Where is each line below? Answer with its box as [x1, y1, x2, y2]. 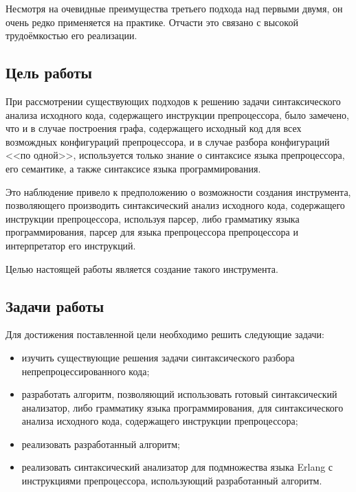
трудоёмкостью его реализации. [5, 28, 137, 43]
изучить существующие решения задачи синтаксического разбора [21, 350, 295, 364]
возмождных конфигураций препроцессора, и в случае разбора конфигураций [5, 134, 330, 148]
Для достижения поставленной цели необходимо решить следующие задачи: [5, 327, 324, 342]
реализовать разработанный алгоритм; [21, 436, 180, 451]
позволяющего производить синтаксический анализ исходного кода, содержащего [5, 198, 345, 212]
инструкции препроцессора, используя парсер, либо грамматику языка [5, 211, 300, 225]
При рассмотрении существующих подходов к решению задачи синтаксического [5, 93, 341, 108]
